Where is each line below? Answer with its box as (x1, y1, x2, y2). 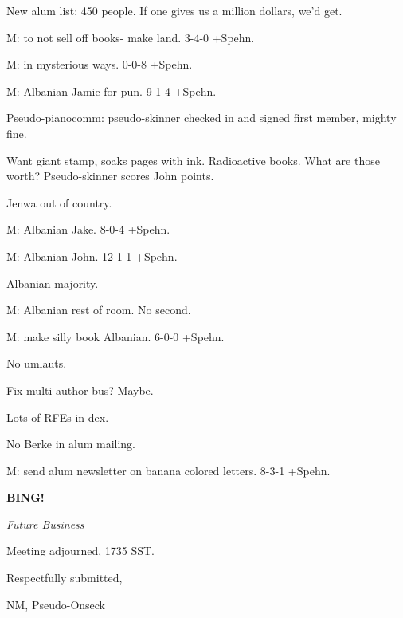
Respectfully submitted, (6, 569, 123, 586)
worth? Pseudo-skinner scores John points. (6, 167, 214, 184)
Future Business (6, 515, 84, 532)
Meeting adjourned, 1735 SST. (6, 542, 155, 559)
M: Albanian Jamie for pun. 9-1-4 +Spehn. (6, 82, 217, 99)
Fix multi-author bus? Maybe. (6, 381, 154, 398)
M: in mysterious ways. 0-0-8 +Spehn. (6, 56, 193, 73)
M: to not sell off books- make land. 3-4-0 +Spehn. (6, 29, 255, 45)
